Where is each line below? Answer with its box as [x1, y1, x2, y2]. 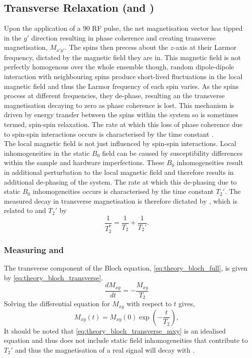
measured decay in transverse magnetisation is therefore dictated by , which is [4, 195, 237, 206]
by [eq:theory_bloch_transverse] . [4, 272, 103, 282]
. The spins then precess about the [65, 42, 168, 52]
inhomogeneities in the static [4, 147, 90, 158]
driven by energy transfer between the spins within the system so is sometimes [4, 109, 238, 120]
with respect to [126, 298, 172, 309]
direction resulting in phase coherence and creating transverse [31, 32, 216, 42]
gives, [178, 298, 195, 309]
